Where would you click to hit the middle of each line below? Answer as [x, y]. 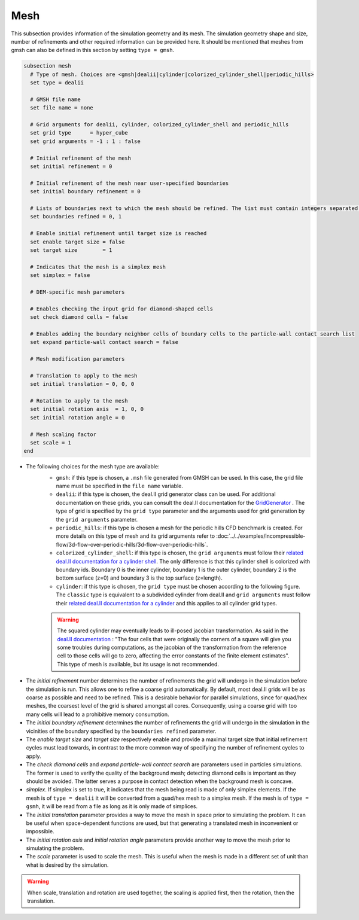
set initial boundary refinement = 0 [85, 192]
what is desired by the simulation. [67, 865]
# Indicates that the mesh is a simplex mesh [98, 267]
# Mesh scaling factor [63, 434]
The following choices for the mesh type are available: [93, 467]
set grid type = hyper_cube [79, 133]
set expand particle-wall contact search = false [104, 342]
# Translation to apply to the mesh [84, 376]
